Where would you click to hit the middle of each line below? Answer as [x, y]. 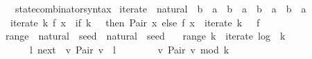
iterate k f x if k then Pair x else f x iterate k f [135, 22]
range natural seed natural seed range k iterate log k [145, 36]
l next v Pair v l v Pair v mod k [129, 49]
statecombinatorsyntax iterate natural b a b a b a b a [161, 8]
